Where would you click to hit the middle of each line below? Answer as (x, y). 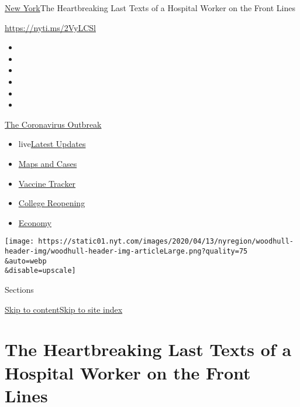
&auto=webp (26, 261)
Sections (19, 289)
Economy (35, 222)
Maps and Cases (48, 163)
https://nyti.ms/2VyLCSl (50, 27)
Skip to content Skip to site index (64, 309)
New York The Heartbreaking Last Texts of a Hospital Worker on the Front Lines (150, 8)
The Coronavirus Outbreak (53, 124)
